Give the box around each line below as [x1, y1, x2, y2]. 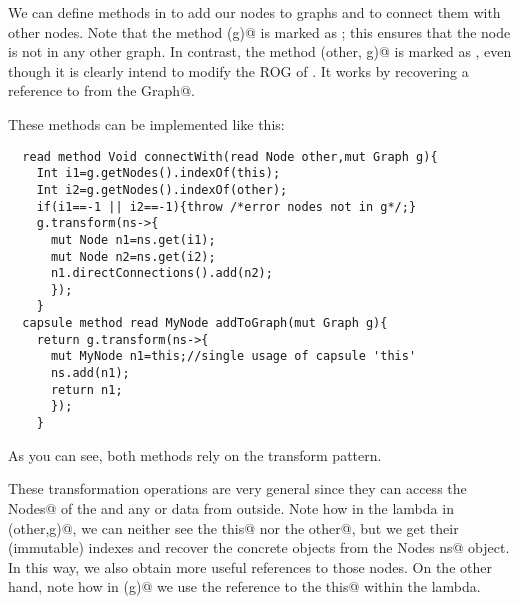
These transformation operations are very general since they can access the [8, 478, 467, 499]
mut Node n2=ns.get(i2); [50, 249, 216, 264]
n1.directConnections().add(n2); [50, 266, 273, 281]
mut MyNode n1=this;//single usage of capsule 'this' [50, 349, 417, 364]
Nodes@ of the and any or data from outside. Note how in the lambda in [8, 497, 454, 518]
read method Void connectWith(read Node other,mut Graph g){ [22, 149, 438, 164]
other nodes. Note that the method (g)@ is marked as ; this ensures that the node [8, 21, 511, 42]
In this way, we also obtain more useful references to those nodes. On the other [8, 556, 492, 577]
